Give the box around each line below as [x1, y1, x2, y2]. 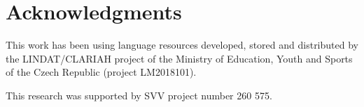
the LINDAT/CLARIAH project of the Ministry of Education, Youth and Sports [6, 51, 353, 65]
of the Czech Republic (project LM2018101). [6, 65, 197, 79]
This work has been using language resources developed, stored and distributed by [6, 38, 358, 52]
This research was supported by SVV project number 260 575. [6, 88, 272, 102]
